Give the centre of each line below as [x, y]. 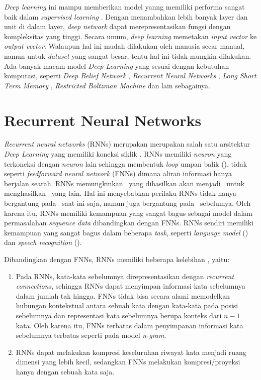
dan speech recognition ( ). [43, 242]
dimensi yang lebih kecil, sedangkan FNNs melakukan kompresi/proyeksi [128, 362]
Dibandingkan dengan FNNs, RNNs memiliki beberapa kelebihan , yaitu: [117, 259]
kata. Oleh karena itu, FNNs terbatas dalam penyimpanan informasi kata [129, 325]
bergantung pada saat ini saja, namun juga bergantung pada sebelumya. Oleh [127, 203]
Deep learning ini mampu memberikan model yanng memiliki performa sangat [124, 7]
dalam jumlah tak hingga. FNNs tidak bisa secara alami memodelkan [123, 295]
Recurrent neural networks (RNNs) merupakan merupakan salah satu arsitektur [127, 144]
